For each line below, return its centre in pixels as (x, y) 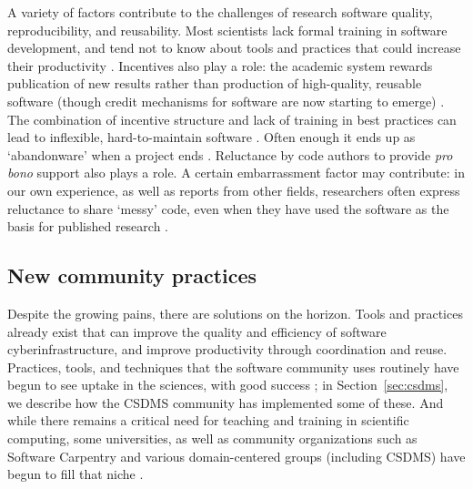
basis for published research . (88, 226)
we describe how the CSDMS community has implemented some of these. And (226, 402)
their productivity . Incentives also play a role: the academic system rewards (220, 65)
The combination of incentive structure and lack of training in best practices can (232, 119)
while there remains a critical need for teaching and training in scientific (208, 420)
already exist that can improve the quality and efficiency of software (197, 331)
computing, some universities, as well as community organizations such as (212, 438)
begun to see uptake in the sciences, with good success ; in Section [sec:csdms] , (228, 385)
